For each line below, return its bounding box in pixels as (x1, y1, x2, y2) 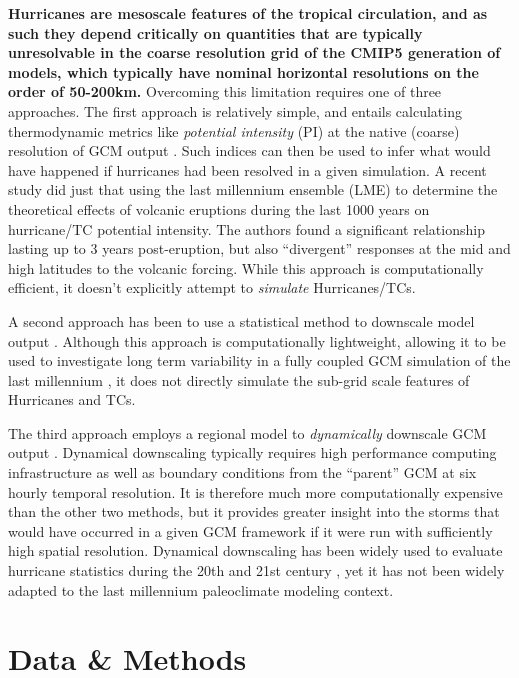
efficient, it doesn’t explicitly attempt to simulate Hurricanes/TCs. (8, 277, 416, 298)
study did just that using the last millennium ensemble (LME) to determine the (8, 179, 498, 200)
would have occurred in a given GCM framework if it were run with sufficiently (8, 520, 493, 541)
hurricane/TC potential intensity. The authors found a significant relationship (8, 218, 485, 239)
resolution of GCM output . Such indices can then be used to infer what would (8, 140, 491, 161)
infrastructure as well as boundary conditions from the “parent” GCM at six (8, 462, 477, 483)
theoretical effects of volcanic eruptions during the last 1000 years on (8, 198, 430, 219)
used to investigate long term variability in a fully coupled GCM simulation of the (8, 350, 511, 371)
